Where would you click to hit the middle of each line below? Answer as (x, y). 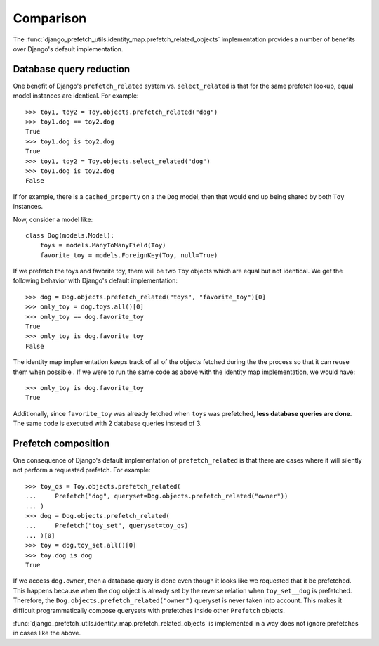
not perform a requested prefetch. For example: (82, 470)
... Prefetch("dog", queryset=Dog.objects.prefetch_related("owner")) (157, 496)
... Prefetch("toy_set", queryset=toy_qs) (107, 526)
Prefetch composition (61, 443)
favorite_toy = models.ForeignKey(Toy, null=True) (129, 255)
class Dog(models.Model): (70, 235)
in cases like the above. (47, 633)
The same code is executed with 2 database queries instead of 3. (108, 424)
